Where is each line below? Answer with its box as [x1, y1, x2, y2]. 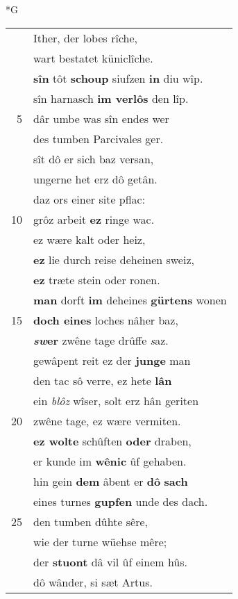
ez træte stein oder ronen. [33, 271, 160, 288]
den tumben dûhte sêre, [33, 513, 148, 530]
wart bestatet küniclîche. [33, 49, 153, 66]
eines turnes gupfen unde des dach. [33, 493, 208, 509]
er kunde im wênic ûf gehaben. [33, 452, 187, 469]
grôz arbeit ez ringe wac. [33, 211, 155, 227]
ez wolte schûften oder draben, [33, 432, 192, 449]
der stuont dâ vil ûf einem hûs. [33, 553, 187, 570]
